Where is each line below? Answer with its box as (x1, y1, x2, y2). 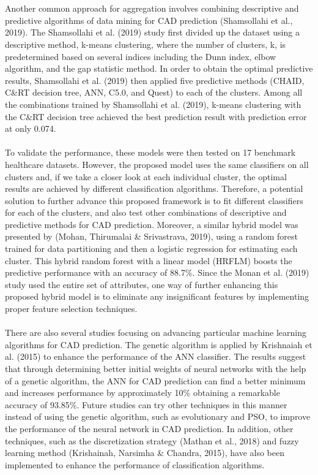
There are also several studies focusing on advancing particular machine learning (5, 326, 306, 339)
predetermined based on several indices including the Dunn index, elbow (5, 50, 276, 63)
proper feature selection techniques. (5, 302, 138, 315)
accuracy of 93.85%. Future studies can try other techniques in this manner (5, 398, 287, 411)
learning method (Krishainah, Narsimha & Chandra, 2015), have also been (5, 446, 284, 459)
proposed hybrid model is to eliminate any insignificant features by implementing (5, 290, 309, 303)
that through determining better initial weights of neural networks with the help (5, 362, 306, 374)
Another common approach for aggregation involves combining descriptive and (5, 2, 299, 15)
